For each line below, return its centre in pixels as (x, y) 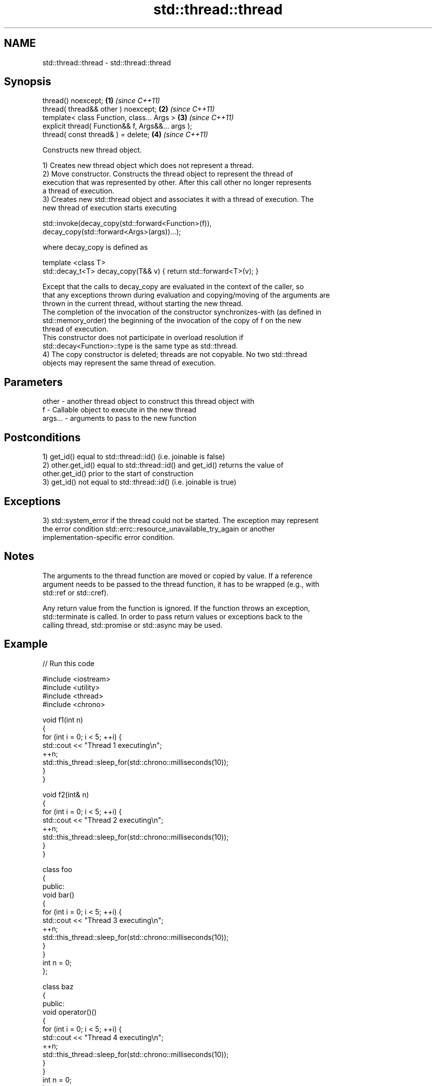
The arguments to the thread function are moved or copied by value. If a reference (177, 575)
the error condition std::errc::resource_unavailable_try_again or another (159, 529)
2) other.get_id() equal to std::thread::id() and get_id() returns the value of (163, 465)
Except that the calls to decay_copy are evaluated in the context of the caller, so (173, 287)
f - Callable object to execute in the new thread (119, 410)
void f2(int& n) (66, 794)
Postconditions (42, 437)
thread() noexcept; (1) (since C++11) (101, 101)
